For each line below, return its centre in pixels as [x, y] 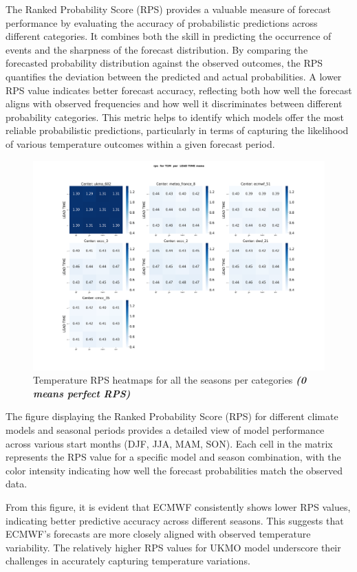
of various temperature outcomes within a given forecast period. [140, 143]
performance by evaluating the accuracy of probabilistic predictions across [162, 22]
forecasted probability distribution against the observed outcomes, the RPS [164, 63]
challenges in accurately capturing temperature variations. [128, 561]
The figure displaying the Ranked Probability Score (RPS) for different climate [172, 416]
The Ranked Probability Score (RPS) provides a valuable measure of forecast [168, 9]
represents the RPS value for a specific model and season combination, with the [173, 457]
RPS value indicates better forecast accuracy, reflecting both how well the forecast [179, 90]
